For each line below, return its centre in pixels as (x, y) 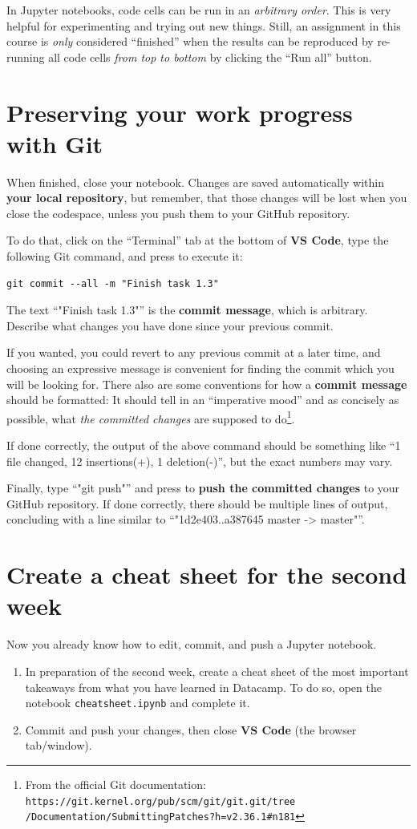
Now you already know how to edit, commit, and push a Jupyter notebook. (192, 644)
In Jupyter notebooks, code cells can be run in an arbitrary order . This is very (199, 10)
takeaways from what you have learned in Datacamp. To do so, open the (203, 687)
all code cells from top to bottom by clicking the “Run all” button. (210, 57)
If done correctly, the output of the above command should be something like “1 (204, 445)
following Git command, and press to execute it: (125, 256)
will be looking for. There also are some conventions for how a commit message (207, 384)
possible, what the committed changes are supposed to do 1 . (151, 417)
